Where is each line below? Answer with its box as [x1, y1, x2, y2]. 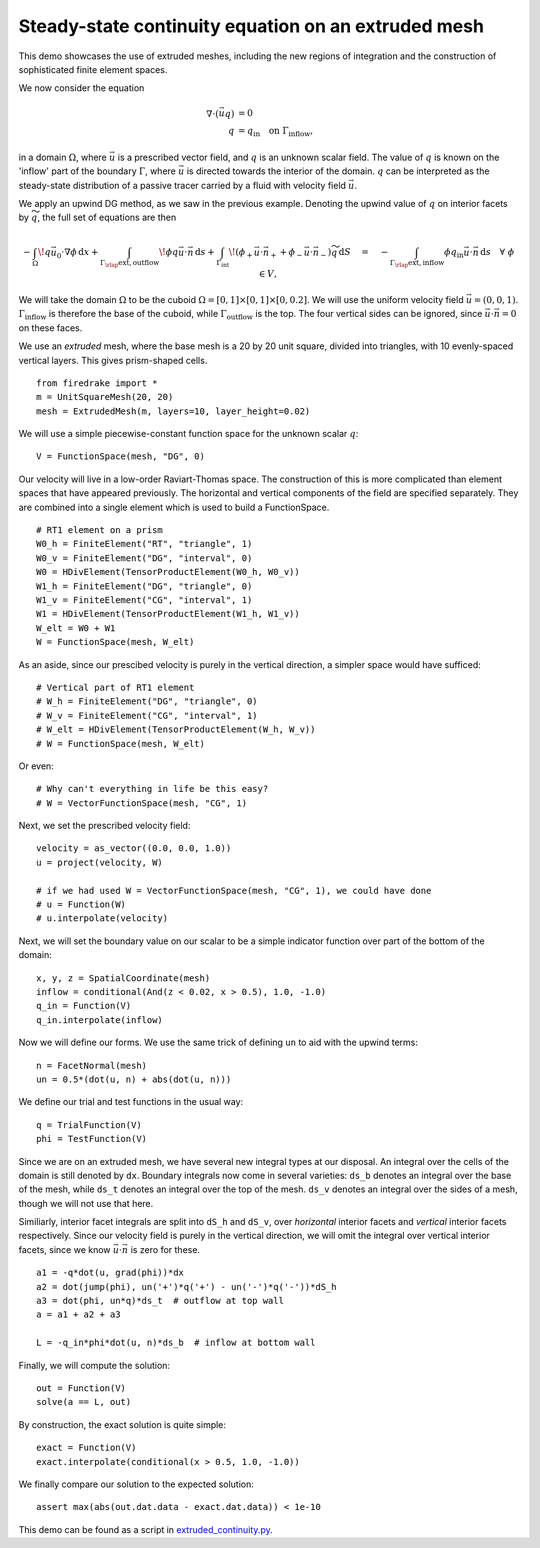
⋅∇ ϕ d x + [61, 246, 99, 258]
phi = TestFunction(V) [36, 1133, 148, 1145]
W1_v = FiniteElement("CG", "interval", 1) [36, 595, 253, 605]
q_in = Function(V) [36, 1000, 132, 1012]
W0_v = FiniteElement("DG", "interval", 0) [36, 552, 253, 564]
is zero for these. [130, 1243, 200, 1255]
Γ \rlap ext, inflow [390, 258, 445, 269]
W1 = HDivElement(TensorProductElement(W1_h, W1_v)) [36, 608, 300, 620]
